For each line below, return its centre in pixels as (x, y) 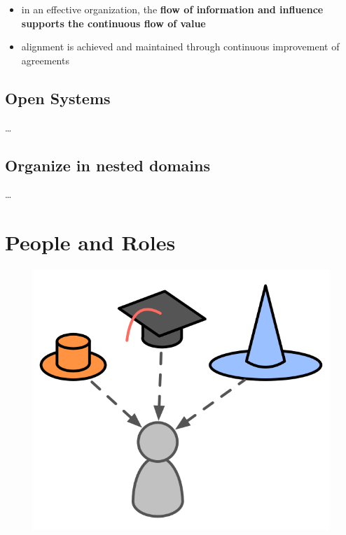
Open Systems (58, 98)
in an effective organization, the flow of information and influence (172, 9)
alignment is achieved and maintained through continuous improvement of (180, 47)
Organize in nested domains (108, 165)
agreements (45, 60)
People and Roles (90, 242)
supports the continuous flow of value (113, 23)
